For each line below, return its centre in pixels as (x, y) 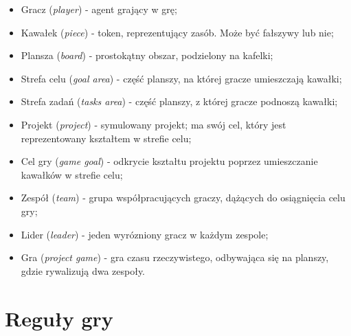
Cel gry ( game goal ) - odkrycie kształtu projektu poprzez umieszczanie (169, 161)
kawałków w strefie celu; (72, 174)
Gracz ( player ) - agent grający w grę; (99, 9)
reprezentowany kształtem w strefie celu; (106, 138)
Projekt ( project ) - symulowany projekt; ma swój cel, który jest (154, 124)
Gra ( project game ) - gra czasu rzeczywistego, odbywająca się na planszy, (175, 257)
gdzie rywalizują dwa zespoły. (83, 270)
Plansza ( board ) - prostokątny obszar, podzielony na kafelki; (147, 55)
